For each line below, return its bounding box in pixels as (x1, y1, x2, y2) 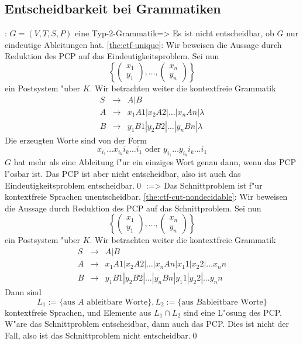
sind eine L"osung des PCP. (183, 306, 283, 318)
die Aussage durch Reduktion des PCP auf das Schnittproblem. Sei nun (5, 201, 261, 214)
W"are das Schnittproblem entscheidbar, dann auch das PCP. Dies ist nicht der (5, 317, 289, 330)
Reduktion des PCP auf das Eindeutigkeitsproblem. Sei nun (5, 50, 219, 62)
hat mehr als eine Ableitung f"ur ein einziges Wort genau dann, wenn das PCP (13, 156, 297, 168)
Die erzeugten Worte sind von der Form (5, 134, 147, 146)
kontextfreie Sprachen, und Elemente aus (5, 306, 151, 318)
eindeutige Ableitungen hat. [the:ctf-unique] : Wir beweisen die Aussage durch (5, 38, 282, 50)
